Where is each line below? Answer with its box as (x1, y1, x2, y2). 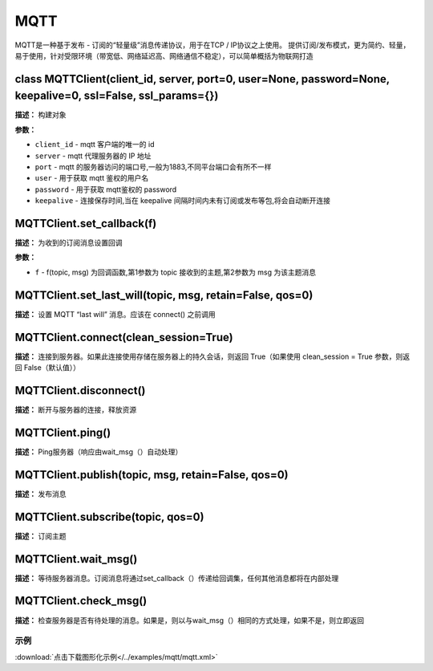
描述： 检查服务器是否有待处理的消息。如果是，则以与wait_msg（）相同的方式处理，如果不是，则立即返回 (14, 615, 365, 625)
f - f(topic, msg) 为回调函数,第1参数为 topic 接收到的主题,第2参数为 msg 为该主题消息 (34, 267, 317, 277)
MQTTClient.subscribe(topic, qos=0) (14, 510, 204, 523)
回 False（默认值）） (14, 363, 80, 372)
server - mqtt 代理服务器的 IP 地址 (34, 151, 152, 161)
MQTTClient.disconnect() (14, 384, 146, 397)
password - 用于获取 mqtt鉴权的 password (34, 185, 177, 194)
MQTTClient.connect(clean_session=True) (14, 330, 233, 344)
